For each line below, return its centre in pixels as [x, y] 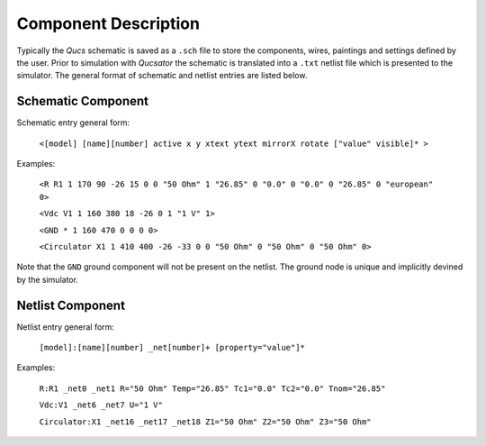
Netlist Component [71, 305]
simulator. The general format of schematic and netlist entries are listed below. [162, 76]
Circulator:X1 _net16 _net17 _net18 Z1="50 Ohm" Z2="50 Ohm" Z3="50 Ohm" [206, 422]
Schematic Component [82, 101]
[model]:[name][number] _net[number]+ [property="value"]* [172, 348]
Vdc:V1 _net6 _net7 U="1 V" [101, 405]
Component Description [108, 23]
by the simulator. [47, 279]
